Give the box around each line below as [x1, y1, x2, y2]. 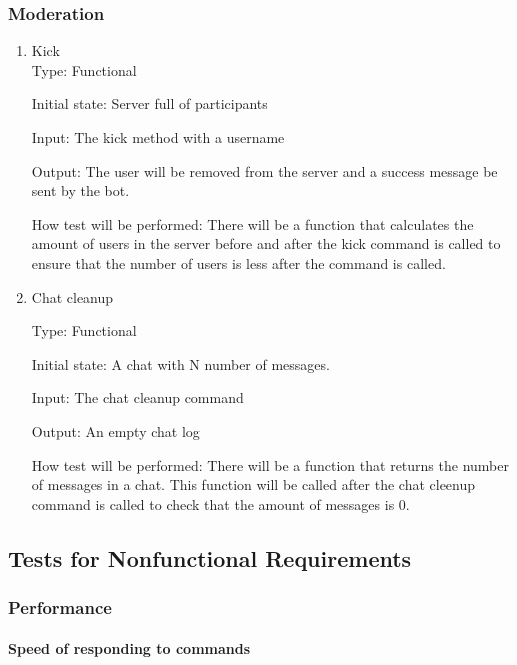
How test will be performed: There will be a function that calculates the [31, 213, 474, 234]
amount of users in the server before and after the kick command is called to [31, 233, 501, 254]
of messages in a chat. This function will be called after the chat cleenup [31, 474, 476, 495]
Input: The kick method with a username [31, 127, 285, 147]
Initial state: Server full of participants [31, 93, 268, 114]
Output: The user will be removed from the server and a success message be [31, 160, 498, 181]
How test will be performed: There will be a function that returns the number [31, 454, 509, 475]
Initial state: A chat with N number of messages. [31, 353, 330, 374]
